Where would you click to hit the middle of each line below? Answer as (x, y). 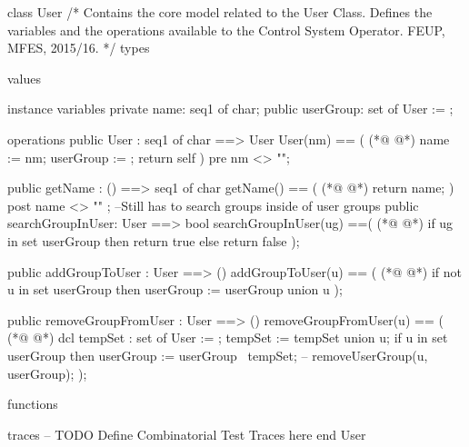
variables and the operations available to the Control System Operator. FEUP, (226, 30)
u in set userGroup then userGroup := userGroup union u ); (175, 289)
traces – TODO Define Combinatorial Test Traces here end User (187, 434)
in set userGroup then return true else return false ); (154, 240)
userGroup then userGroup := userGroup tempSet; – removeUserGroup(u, (218, 355)
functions (33, 404)
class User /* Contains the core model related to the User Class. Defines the (220, 12)
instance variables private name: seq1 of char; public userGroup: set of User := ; (230, 109)
